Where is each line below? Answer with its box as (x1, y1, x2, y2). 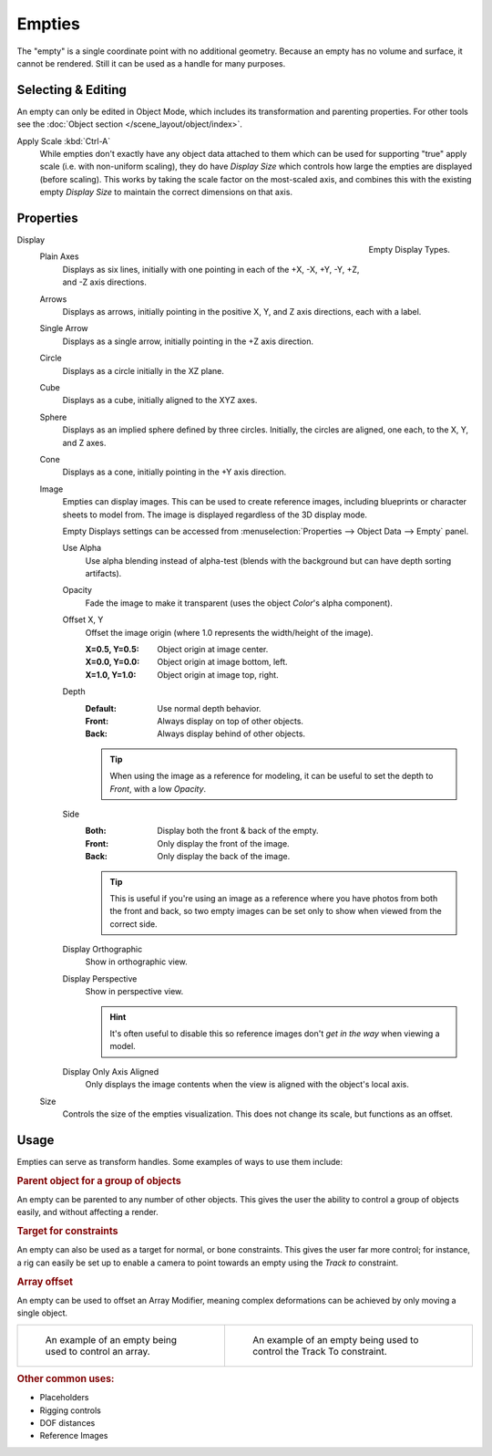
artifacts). (85, 568, 122, 579)
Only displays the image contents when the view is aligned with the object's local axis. (85, 1079, 410, 1090)
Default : (85, 702, 118, 713)
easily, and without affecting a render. (16, 1207, 159, 1218)
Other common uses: (16, 1372, 115, 1385)
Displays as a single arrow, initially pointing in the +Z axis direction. (62, 336, 314, 347)
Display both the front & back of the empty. (157, 826, 319, 837)
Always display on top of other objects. (157, 715, 304, 726)
